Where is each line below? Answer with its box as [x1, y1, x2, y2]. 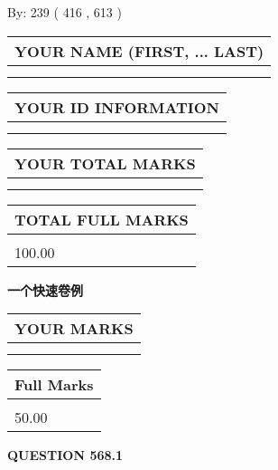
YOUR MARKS [14, 318, 134, 340]
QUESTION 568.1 [7, 446, 124, 465]
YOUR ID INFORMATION [14, 96, 219, 118]
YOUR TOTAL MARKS [14, 152, 196, 174]
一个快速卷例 [7, 280, 83, 299]
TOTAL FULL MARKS [14, 208, 189, 230]
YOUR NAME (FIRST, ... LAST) [14, 40, 264, 62]
